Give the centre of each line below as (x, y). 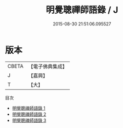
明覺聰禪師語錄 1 (29, 108)
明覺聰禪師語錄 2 (29, 114)
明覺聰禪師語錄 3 (29, 120)
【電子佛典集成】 (48, 66)
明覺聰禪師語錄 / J (82, 10)
